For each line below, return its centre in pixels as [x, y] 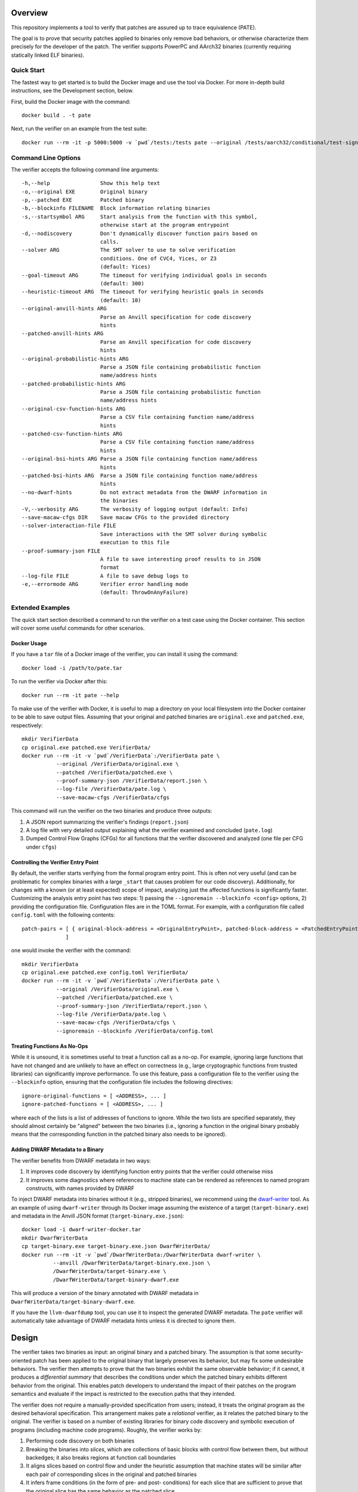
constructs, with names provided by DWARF [80, 1188]
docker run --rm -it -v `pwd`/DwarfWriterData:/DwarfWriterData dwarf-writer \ [141, 1254]
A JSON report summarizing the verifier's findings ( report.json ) [107, 822]
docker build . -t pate [56, 115]
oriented [21, 1360]
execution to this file [135, 542]
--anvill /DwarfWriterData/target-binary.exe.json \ [132, 1263]
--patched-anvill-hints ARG [63, 334]
